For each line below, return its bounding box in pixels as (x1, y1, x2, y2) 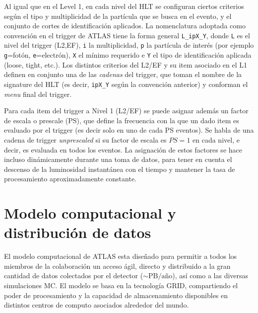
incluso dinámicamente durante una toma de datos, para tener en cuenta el (4, 154, 232, 164)
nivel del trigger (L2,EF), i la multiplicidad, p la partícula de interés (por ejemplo (4, 40, 254, 50)
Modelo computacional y (4, 203, 176, 223)
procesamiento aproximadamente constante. (4, 173, 136, 184)
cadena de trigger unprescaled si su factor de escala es (4, 134, 167, 145)
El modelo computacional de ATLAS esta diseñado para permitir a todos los (4, 251, 237, 261)
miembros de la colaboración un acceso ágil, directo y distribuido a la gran (4, 260, 231, 271)
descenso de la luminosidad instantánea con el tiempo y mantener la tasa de (4, 163, 235, 174)
